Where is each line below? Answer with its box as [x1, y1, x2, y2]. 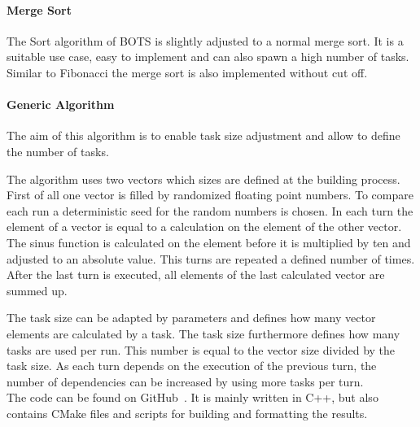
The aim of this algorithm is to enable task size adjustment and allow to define [7, 127, 400, 144]
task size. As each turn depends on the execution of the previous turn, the [7, 357, 377, 374]
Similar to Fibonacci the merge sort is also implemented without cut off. [7, 63, 368, 81]
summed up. [7, 281, 68, 298]
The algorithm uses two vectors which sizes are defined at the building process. [7, 170, 400, 187]
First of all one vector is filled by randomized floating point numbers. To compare [7, 186, 413, 203]
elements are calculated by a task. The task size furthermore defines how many [7, 325, 400, 342]
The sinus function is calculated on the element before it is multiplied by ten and [7, 233, 411, 251]
